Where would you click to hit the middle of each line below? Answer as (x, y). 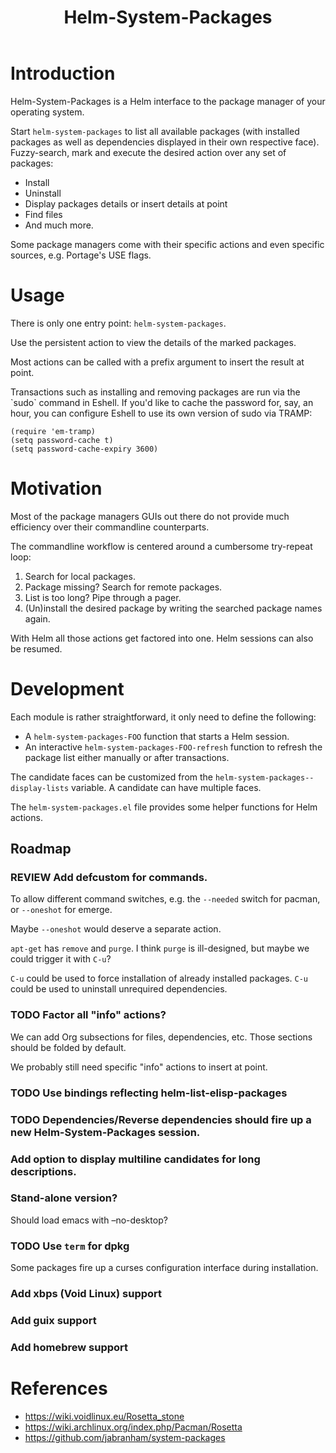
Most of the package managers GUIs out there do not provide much (150, 516)
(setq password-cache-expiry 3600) (84, 449)
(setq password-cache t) (62, 440)
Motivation (56, 488)
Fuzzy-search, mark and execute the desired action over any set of (148, 152)
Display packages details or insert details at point (126, 203)
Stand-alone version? (64, 1198)
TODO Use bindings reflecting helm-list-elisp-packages (149, 1093)
